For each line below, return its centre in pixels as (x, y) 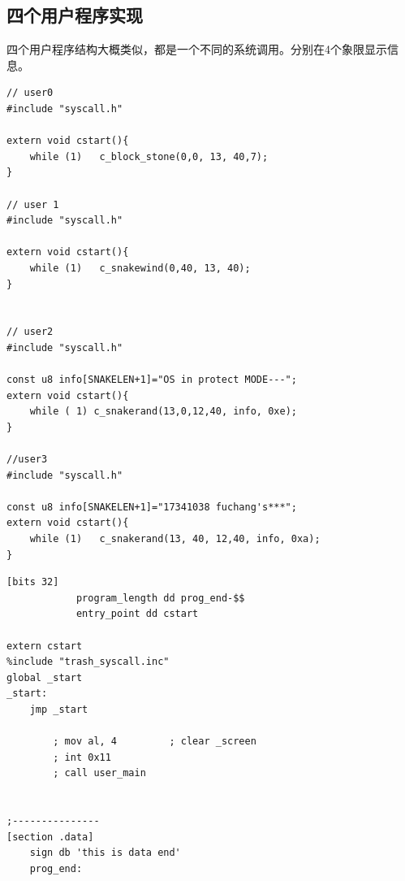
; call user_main (99, 773)
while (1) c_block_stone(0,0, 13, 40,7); (149, 156)
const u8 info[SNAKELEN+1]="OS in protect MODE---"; (152, 380)
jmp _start (59, 709)
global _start (45, 677)
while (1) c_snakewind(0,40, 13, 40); (140, 268)
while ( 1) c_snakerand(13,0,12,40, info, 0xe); (163, 412)
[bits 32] (33, 582)
